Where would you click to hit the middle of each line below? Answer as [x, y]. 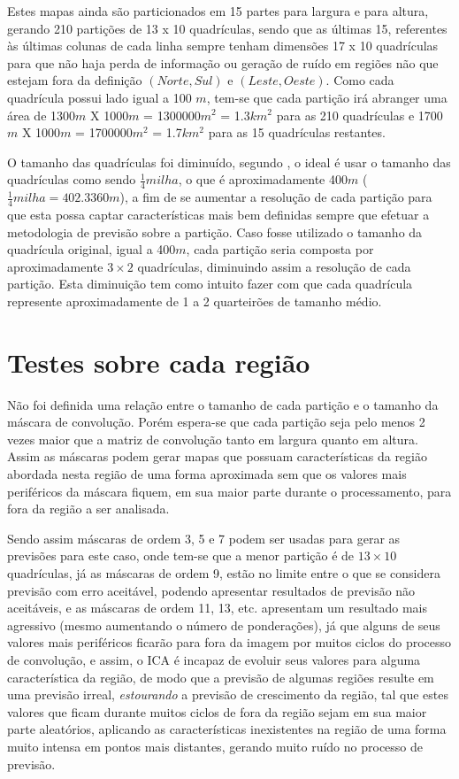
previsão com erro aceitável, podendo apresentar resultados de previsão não [211, 590]
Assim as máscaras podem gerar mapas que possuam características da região [217, 456]
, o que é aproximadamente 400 [263, 179]
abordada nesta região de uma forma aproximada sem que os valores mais [207, 474]
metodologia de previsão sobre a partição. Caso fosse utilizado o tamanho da [215, 231]
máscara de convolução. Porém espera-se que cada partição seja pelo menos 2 [216, 422]
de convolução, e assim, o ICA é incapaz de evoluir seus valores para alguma [214, 659]
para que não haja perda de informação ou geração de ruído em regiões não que [223, 62]
